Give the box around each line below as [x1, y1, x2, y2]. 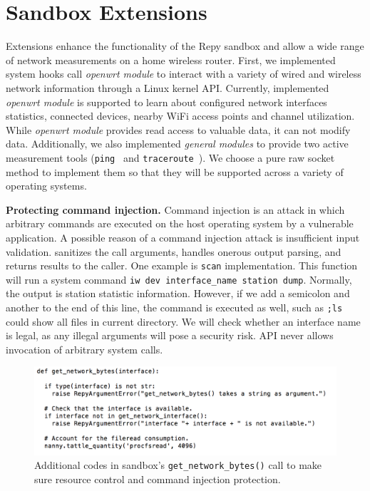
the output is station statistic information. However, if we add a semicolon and [6, 286, 350, 301]
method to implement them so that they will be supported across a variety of [6, 164, 344, 179]
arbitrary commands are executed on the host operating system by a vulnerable [6, 216, 354, 231]
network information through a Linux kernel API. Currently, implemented [6, 80, 329, 95]
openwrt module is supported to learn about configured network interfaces [6, 94, 327, 109]
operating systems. [6, 178, 87, 193]
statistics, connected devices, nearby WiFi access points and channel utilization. [6, 108, 355, 123]
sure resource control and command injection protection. [34, 471, 281, 486]
